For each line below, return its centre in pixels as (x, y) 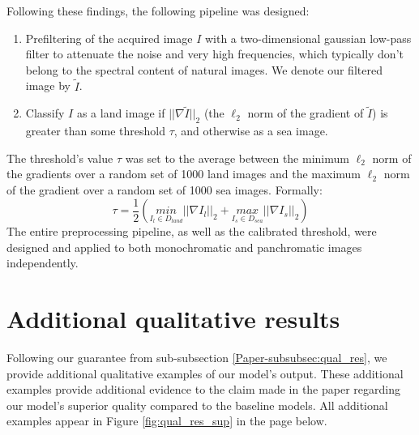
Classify (45, 113)
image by (48, 85)
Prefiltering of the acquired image (109, 38)
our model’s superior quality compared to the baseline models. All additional (197, 405)
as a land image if (121, 113)
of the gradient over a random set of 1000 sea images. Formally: (165, 189)
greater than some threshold (95, 131)
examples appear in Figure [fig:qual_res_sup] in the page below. (167, 421)
